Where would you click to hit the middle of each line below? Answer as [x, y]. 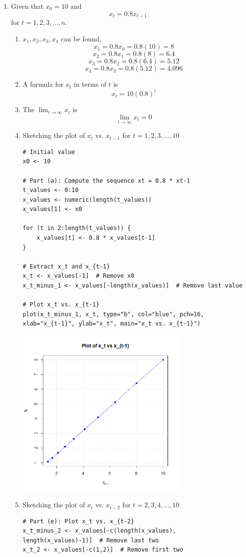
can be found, [81, 38]
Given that [27, 6]
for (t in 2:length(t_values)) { [77, 228]
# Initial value [49, 152]
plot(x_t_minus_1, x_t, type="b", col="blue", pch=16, [113, 314]
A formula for [43, 84]
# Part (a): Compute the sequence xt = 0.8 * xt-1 [106, 181]
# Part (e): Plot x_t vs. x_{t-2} [78, 521]
